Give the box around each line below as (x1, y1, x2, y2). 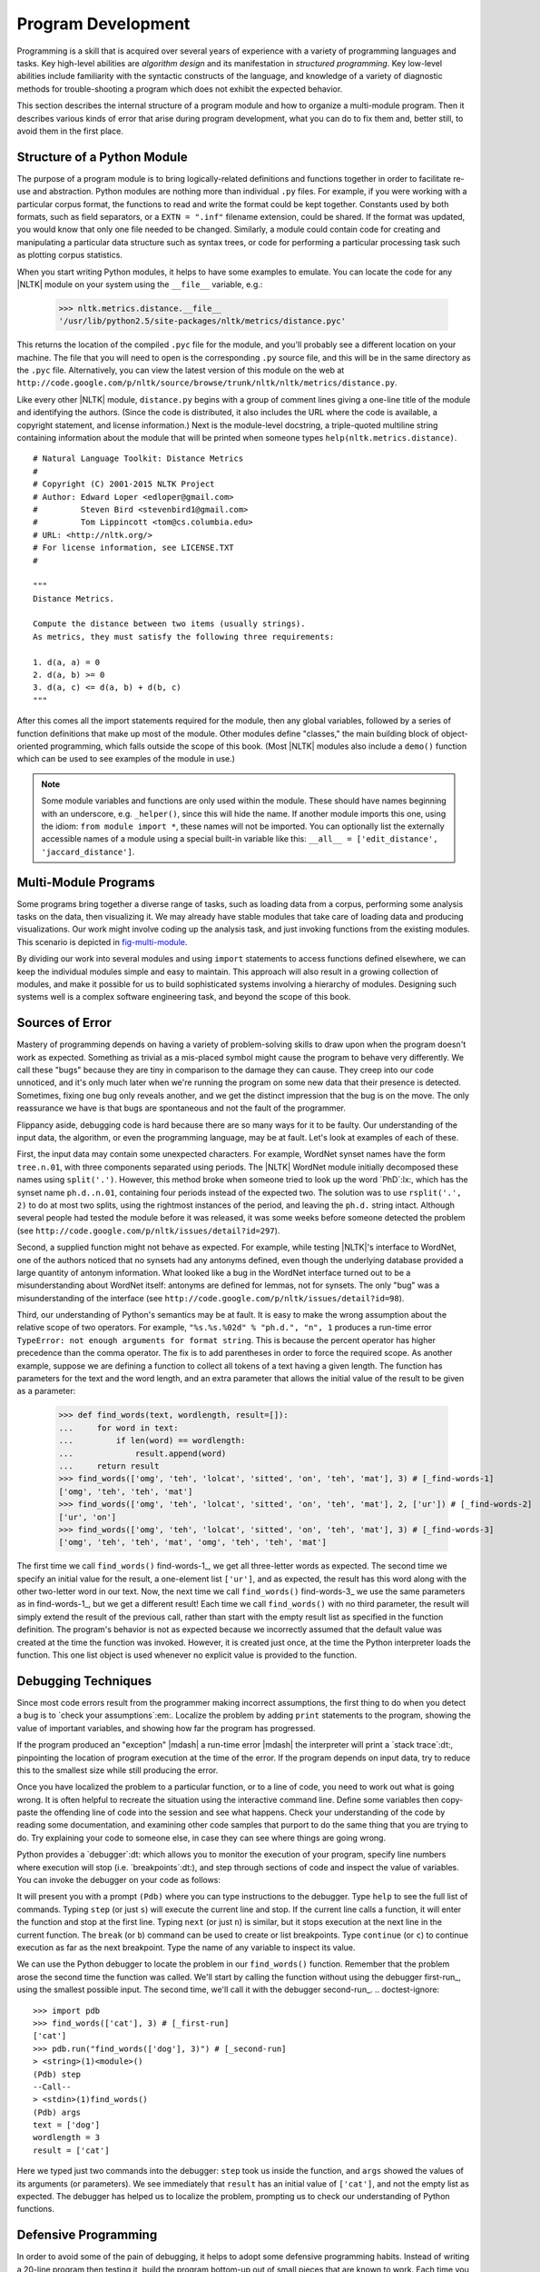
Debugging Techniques (16, 1673, 152, 1689)
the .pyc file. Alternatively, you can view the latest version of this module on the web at (16, 364, 345, 376)
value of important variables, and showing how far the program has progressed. (16, 1722, 316, 1733)
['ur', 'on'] (58, 1511, 117, 1522)
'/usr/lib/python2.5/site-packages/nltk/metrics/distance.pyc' (58, 316, 347, 326)
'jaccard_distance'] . (41, 846, 135, 857)
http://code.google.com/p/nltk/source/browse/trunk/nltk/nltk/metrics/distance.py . (16, 377, 398, 388)
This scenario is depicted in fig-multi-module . (16, 936, 188, 947)
